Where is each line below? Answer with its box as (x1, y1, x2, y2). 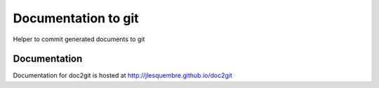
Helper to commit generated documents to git (13, 35, 145, 43)
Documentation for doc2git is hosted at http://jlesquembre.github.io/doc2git (13, 71, 233, 80)
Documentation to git (13, 10, 140, 26)
